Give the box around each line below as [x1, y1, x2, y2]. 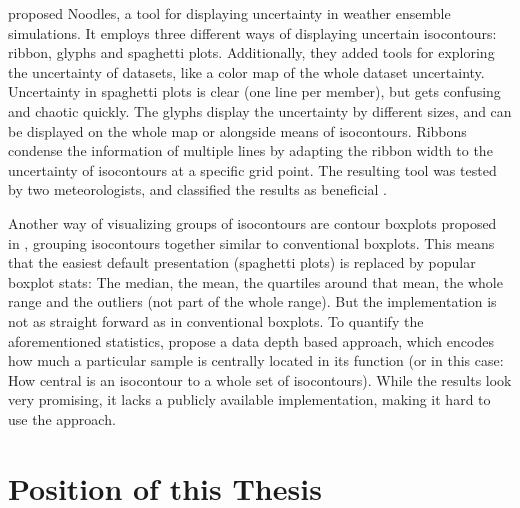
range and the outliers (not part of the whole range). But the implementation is [8, 291, 497, 312]
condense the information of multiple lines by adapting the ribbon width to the [8, 140, 493, 161]
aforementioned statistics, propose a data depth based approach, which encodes [8, 330, 494, 351]
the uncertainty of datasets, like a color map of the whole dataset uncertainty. [8, 61, 485, 82]
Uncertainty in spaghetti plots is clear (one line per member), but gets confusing [8, 81, 501, 102]
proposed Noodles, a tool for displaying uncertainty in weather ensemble [8, 3, 451, 23]
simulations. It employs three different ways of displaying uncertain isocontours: [8, 22, 497, 43]
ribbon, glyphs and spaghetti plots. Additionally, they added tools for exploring [8, 42, 495, 63]
